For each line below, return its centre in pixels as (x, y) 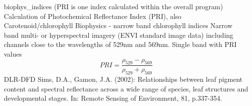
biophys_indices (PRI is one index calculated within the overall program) (114, 6)
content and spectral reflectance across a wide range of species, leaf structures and (126, 88)
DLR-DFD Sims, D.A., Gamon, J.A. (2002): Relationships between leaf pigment (123, 79)
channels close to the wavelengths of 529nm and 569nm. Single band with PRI (120, 44)
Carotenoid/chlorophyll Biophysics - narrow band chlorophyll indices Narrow (118, 25)
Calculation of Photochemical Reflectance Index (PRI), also (93, 16)
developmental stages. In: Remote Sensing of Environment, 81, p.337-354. (113, 98)
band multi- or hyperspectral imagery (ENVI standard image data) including (119, 35)
